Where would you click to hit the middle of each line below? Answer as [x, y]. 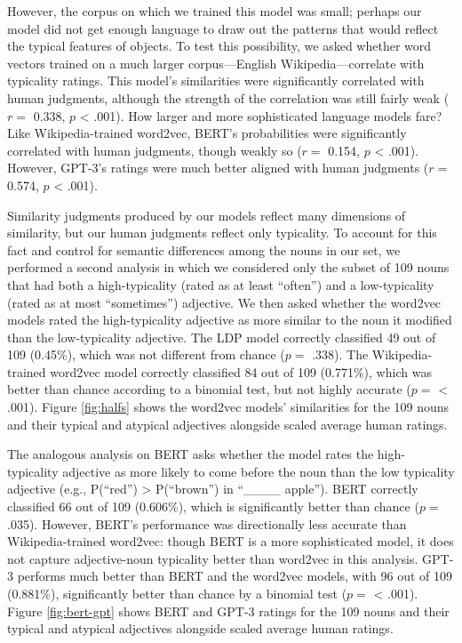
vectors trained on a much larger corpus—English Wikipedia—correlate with [216, 63]
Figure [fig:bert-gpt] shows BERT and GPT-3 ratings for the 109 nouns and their [228, 611]
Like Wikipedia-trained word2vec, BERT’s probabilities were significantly [207, 133]
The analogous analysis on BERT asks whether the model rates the [191, 454]
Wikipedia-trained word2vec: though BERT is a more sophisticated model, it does [231, 541]
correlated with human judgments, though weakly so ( [155, 150]
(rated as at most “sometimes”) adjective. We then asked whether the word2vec [224, 302]
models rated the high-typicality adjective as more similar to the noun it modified [230, 320]
